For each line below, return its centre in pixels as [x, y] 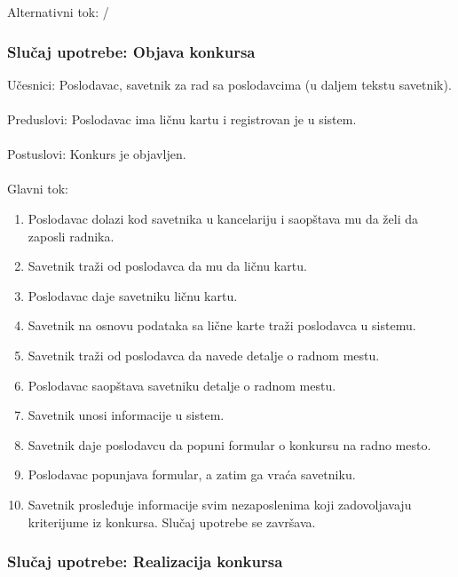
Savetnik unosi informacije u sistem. [126, 415]
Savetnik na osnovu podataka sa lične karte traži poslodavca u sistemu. [222, 325]
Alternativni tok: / [58, 12]
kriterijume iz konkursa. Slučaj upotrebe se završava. [172, 522]
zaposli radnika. [71, 236]
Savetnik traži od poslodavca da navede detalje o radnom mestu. [204, 355]
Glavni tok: [38, 189]
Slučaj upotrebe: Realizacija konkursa [145, 561]
